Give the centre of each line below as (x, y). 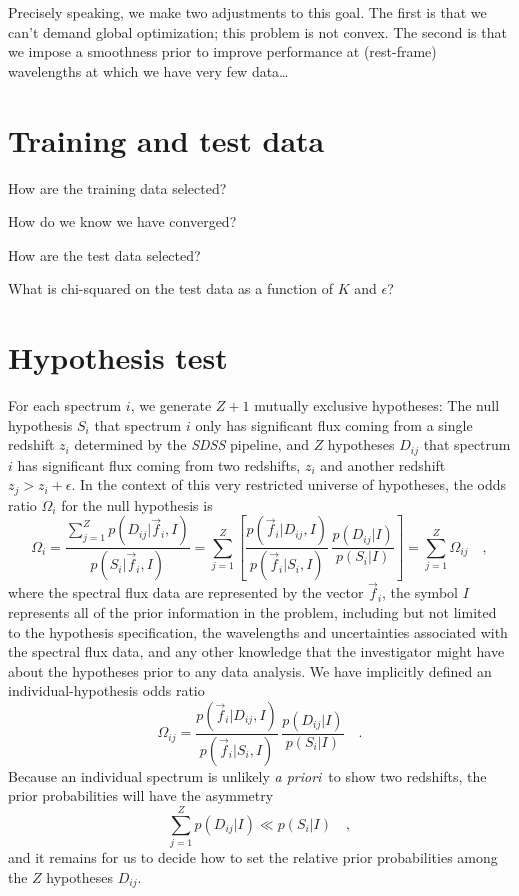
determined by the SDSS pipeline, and (191, 444)
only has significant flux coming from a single (334, 424)
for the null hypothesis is (137, 504)
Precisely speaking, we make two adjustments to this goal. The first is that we (247, 12)
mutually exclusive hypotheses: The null (377, 405)
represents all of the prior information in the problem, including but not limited (252, 611)
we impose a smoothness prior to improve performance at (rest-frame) (222, 51)
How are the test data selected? (104, 254)
